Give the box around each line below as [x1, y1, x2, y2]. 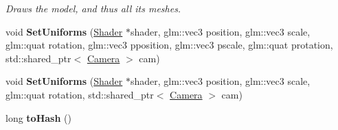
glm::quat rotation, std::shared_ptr [5, 87, 154, 101]
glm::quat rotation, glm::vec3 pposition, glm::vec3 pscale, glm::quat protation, [5, 38, 333, 52]
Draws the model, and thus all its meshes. [5, 1, 181, 15]
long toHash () [5, 110, 71, 125]
